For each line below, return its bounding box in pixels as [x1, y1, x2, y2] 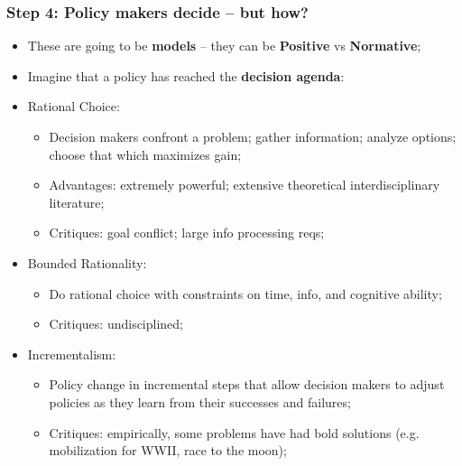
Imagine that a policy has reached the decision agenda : [27, 66, 345, 85]
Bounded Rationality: [27, 253, 147, 272]
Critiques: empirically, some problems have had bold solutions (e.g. [49, 423, 420, 442]
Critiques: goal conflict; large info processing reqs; [49, 223, 325, 242]
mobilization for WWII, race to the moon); [49, 441, 287, 460]
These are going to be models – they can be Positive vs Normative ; [27, 36, 421, 55]
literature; [49, 192, 105, 211]
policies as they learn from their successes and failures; [49, 392, 351, 411]
